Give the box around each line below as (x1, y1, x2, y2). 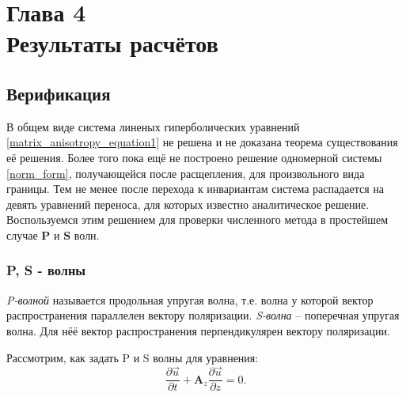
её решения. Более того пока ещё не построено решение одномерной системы (6, 149, 382, 165)
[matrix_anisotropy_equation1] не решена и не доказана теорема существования (6, 134, 398, 150)
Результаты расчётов (6, 27, 218, 59)
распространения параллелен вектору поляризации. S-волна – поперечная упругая (6, 307, 400, 323)
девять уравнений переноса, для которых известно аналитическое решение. (6, 195, 370, 212)
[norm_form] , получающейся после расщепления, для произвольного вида (6, 164, 365, 181)
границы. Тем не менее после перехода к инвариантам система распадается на (6, 180, 385, 197)
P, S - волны (6, 260, 86, 280)
